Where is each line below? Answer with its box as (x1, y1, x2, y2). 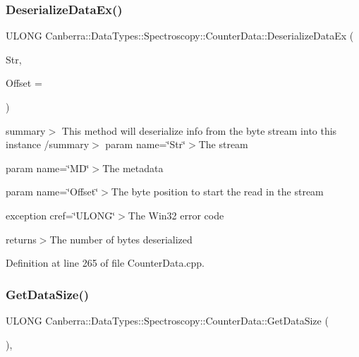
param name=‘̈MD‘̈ (6, 160, 90, 175)
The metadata (102, 160, 164, 175)
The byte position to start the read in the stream (111, 184, 324, 199)
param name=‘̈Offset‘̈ (6, 184, 99, 199)
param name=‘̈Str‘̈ (105, 137, 186, 152)
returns (6, 231, 37, 246)
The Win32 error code (128, 207, 224, 222)
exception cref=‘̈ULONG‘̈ (6, 207, 116, 222)
